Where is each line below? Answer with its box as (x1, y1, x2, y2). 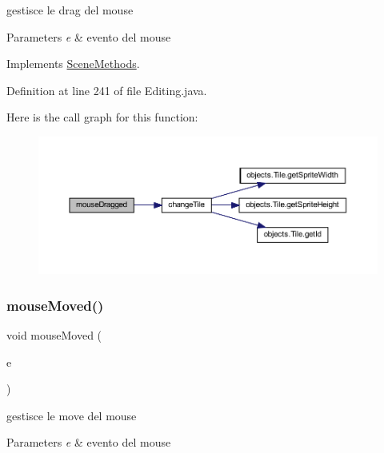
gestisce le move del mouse (6, 407, 137, 423)
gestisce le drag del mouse (6, 2, 134, 18)
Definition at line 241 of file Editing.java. (6, 81, 207, 98)
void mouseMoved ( (6, 327, 102, 344)
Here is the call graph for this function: (6, 109, 198, 125)
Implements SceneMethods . (6, 55, 140, 72)
